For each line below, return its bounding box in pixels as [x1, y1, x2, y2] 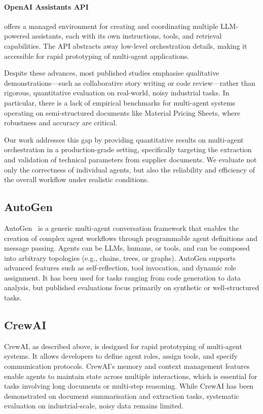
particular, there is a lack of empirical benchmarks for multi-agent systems [4, 97, 236, 108]
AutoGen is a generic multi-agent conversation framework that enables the [4, 222, 239, 233]
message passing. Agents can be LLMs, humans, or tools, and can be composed [4, 243, 250, 253]
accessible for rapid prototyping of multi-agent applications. [4, 50, 190, 61]
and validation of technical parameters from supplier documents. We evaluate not [4, 154, 257, 164]
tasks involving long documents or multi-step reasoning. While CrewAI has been [4, 381, 254, 391]
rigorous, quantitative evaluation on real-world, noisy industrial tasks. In [4, 87, 230, 98]
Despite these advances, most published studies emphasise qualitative [4, 67, 219, 78]
